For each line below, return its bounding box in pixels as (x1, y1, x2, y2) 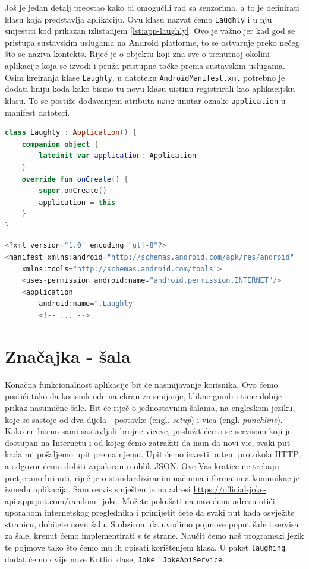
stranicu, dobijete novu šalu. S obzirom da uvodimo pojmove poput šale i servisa (5, 517, 299, 530)
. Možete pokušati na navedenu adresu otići (116, 494, 275, 507)
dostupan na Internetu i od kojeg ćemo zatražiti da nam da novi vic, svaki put (5, 436, 291, 448)
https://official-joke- (193, 483, 267, 495)
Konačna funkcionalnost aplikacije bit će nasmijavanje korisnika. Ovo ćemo (5, 378, 278, 390)
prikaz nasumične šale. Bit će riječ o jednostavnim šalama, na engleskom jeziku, (5, 401, 295, 413)
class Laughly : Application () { (5, 128, 137, 137)
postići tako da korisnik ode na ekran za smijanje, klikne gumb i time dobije (5, 390, 282, 402)
